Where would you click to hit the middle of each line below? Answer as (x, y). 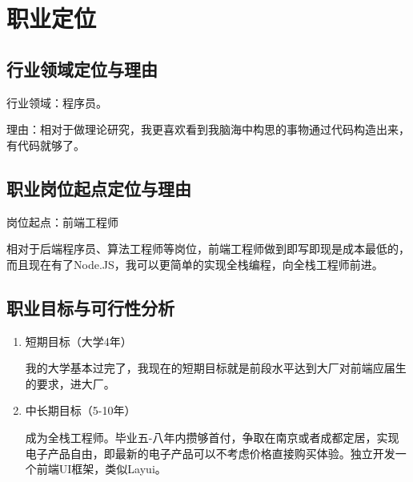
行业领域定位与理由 (82, 68)
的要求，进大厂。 (70, 383)
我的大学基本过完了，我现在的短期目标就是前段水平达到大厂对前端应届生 (216, 368)
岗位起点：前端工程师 (62, 221)
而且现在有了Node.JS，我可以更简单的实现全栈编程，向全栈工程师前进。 (195, 264)
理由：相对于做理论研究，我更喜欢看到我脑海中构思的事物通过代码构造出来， (208, 129)
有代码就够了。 (46, 145)
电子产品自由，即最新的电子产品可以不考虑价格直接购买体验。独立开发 (210, 453)
